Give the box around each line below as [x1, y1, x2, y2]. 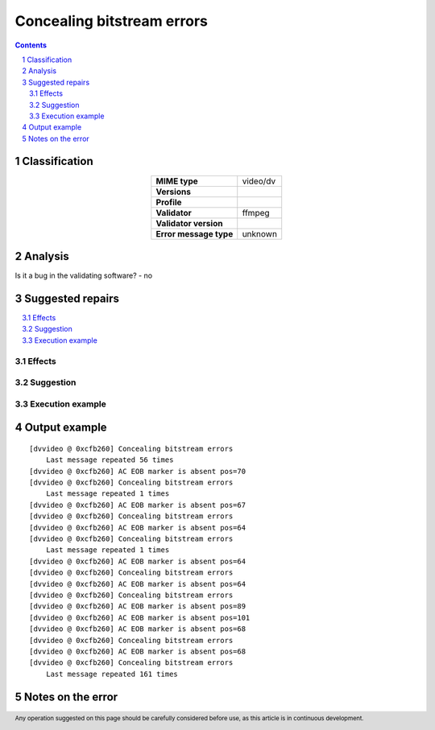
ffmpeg [242, 207, 270, 218]
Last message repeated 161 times [45, 669, 179, 678]
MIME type [155, 175, 199, 187]
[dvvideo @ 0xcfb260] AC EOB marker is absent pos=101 [29, 612, 251, 622]
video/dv [242, 175, 276, 187]
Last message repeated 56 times [45, 456, 174, 464]
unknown [242, 228, 278, 239]
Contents [14, 40, 48, 50]
